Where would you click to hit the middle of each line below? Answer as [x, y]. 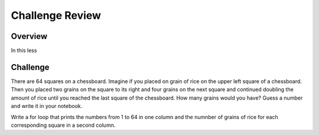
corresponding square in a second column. [63, 125]
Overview [29, 36]
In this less [24, 51]
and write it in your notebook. [47, 106]
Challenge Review [56, 15]
